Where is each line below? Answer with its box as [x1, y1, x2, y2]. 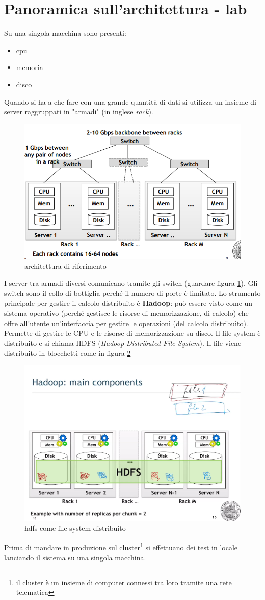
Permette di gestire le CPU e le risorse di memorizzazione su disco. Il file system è [4, 328, 261, 338]
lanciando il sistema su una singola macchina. [4, 552, 146, 563]
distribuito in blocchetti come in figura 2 [4, 348, 131, 358]
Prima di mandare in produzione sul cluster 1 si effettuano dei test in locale [4, 540, 238, 552]
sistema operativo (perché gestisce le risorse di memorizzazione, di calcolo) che [4, 307, 249, 318]
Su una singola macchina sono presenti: [4, 28, 126, 38]
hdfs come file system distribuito [24, 523, 126, 534]
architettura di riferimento [24, 260, 107, 271]
